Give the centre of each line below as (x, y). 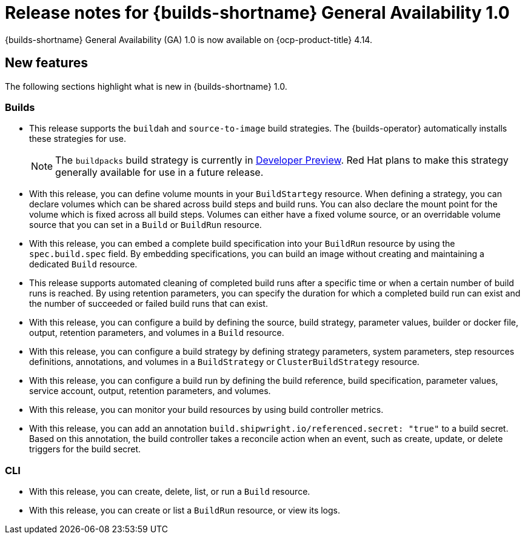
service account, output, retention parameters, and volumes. (150, 391)
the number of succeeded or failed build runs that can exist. (149, 304)
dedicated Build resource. (83, 264)
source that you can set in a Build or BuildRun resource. (145, 225)
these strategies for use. (78, 139)
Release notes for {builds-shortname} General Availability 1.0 (257, 13)
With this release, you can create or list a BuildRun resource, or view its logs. (185, 511)
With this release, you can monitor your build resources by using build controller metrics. (206, 410)
